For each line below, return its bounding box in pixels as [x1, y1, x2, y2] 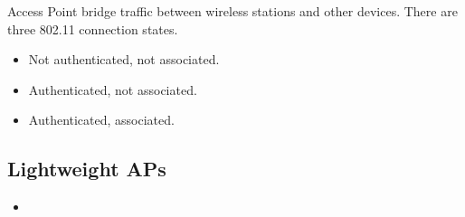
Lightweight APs [7, 155, 166, 183]
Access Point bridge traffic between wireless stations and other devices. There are [7, 2, 458, 20]
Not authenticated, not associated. [28, 50, 220, 69]
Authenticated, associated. [28, 110, 175, 129]
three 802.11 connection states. [7, 19, 178, 38]
